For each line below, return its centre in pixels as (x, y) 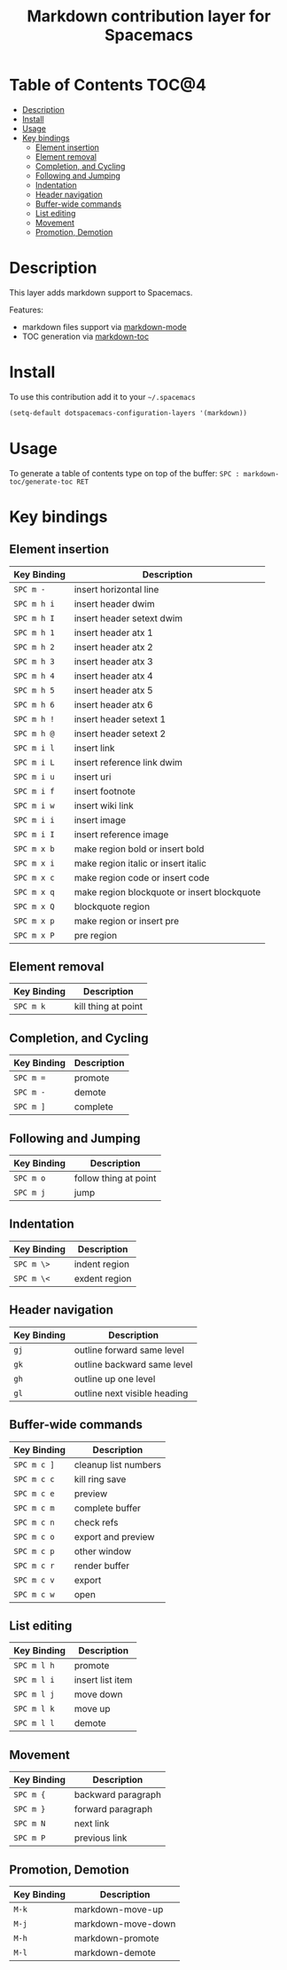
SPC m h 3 (34, 661)
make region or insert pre (127, 921)
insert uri (93, 776)
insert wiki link (104, 805)
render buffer (102, 1566)
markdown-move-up (119, 1909)
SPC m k (30, 1007)
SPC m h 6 (34, 704)
